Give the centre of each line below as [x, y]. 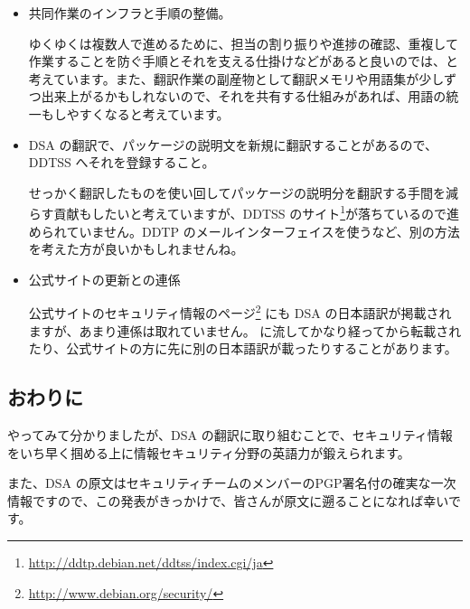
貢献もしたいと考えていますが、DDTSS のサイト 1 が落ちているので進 [257, 212]
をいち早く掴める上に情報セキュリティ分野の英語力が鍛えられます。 [209, 452]
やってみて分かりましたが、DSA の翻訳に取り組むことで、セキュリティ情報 [230, 435]
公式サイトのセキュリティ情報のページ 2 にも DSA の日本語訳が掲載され [240, 312]
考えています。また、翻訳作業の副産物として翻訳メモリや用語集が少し [236, 78]
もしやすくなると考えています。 [135, 113]
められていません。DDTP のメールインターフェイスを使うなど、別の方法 [244, 231]
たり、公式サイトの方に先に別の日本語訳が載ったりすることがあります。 [243, 348]
